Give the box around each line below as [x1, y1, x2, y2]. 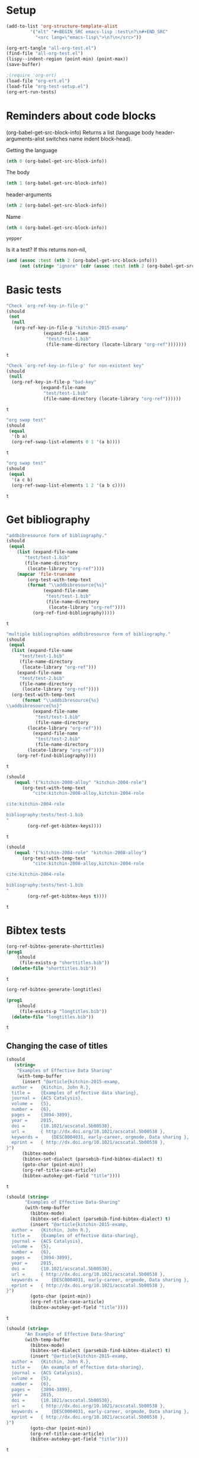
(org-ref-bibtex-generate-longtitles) [6, 987, 102, 993]
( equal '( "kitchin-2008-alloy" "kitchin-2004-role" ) [14, 779, 147, 785]
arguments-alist [6, 135, 45, 142]
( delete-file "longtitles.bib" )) [11, 1014, 94, 1020]
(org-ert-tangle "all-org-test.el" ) [6, 45, 97, 51]
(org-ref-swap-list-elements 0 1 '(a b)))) [11, 439, 120, 445]
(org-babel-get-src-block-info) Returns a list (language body [6, 128, 155, 136]
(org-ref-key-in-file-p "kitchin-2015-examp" [14, 325, 129, 331]
